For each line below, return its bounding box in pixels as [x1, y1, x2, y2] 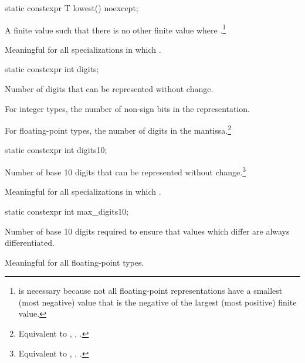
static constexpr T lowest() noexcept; [5, 2, 138, 13]
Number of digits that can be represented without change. [5, 83, 213, 95]
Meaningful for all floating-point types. [5, 256, 144, 268]
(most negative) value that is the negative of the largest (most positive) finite [18, 296, 297, 308]
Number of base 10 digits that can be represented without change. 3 [5, 164, 246, 178]
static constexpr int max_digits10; [5, 205, 129, 217]
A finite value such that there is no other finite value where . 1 [5, 22, 226, 36]
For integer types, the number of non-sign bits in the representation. [5, 102, 250, 114]
